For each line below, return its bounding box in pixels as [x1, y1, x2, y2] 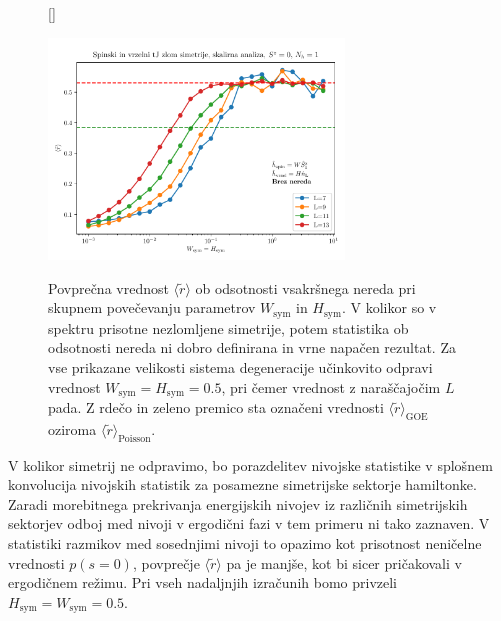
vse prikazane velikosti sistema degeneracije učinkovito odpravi [48, 357, 433, 378]
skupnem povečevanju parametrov [48, 297, 256, 318]
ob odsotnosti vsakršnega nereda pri [195, 277, 416, 298]
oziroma [48, 418, 97, 439]
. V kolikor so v [342, 297, 437, 318]
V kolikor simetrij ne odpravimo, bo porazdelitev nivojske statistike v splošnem [8, 454, 493, 475]
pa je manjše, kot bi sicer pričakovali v [226, 552, 462, 573]
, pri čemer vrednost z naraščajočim [221, 376, 441, 397]
